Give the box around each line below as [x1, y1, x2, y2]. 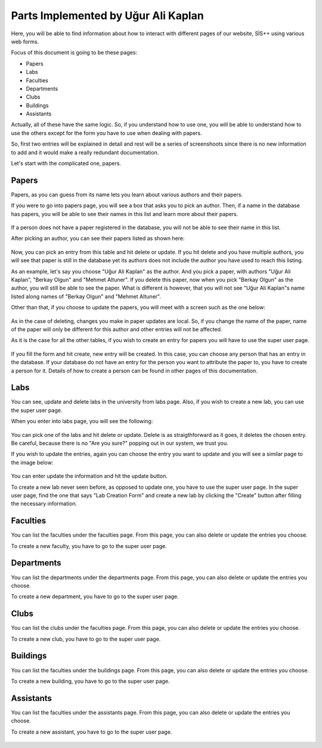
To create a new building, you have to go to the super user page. [11, 678, 170, 685]
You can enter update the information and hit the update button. [11, 472, 168, 480]
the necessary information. [11, 500, 78, 507]
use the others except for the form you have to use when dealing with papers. [11, 129, 202, 137]
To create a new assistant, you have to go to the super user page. [11, 728, 172, 735]
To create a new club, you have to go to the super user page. [11, 635, 161, 642]
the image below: [11, 458, 54, 466]
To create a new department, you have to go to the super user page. [11, 593, 179, 600]
